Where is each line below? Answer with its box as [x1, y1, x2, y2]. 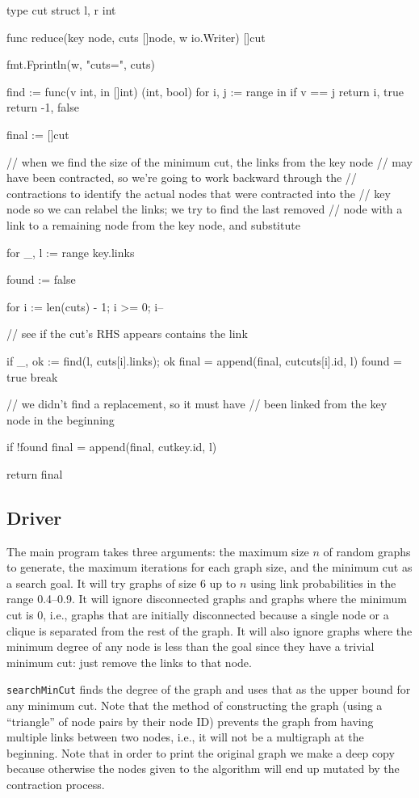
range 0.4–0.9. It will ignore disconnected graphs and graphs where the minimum [6, 590, 407, 607]
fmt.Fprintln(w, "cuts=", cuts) [6, 56, 155, 73]
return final [6, 465, 63, 482]
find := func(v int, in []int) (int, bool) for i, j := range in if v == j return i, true [6, 82, 404, 99]
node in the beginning [6, 411, 115, 428]
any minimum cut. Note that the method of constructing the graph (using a [6, 697, 383, 714]
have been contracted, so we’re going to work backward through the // [6, 169, 357, 186]
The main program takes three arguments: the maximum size [6, 543, 309, 559]
